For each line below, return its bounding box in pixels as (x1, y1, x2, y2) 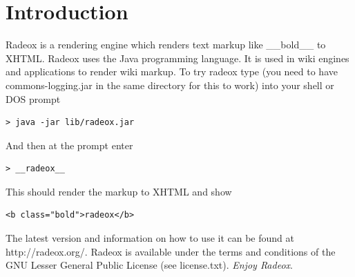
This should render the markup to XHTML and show (6, 184, 232, 198)
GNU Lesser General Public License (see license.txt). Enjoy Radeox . (6, 258, 293, 272)
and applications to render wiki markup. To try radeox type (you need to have (6, 64, 338, 79)
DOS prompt (6, 91, 61, 106)
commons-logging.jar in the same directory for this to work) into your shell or (6, 77, 334, 92)
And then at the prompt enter (6, 137, 133, 152)
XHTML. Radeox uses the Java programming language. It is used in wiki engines (6, 50, 349, 65)
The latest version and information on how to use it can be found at (6, 231, 294, 245)
